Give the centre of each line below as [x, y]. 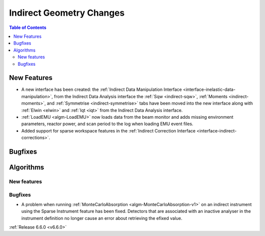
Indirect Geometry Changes [67, 13]
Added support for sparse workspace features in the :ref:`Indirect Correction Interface [108, 131]
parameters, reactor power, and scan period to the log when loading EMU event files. [107, 124]
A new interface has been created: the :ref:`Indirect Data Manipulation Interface [102, 90]
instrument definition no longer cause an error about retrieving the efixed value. [102, 218]
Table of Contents [28, 27]
